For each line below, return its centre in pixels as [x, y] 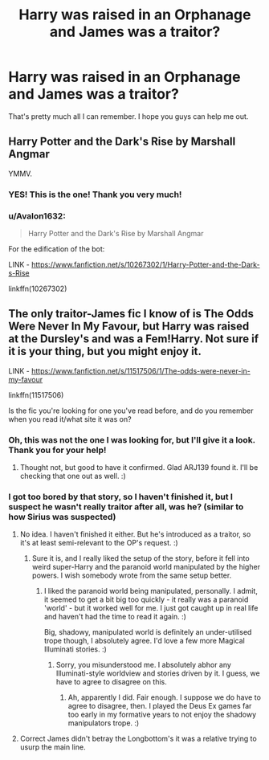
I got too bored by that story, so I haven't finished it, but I [120, 497]
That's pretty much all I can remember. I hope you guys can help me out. [128, 116]
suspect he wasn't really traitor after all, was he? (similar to [126, 507]
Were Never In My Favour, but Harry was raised [129, 327]
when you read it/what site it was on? [70, 419]
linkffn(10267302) [38, 288]
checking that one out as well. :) [73, 476]
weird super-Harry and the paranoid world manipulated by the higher [146, 567]
